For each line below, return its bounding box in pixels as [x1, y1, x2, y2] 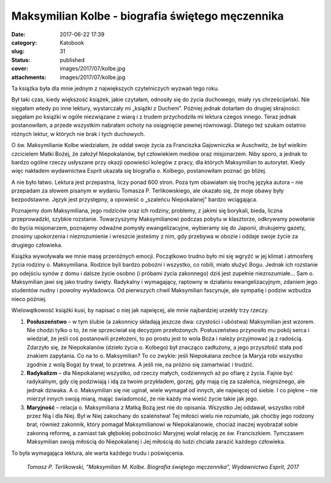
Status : [11, 56, 31, 64]
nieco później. [11, 295, 47, 303]
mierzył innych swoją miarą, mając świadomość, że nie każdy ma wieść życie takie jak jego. [26, 395, 259, 403]
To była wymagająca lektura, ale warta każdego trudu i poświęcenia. [11, 449, 185, 457]
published [59, 56, 85, 64]
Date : [11, 31, 26, 38]
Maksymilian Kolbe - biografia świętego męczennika [11, 9, 284, 23]
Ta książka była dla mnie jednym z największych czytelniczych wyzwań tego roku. [11, 85, 219, 92]
